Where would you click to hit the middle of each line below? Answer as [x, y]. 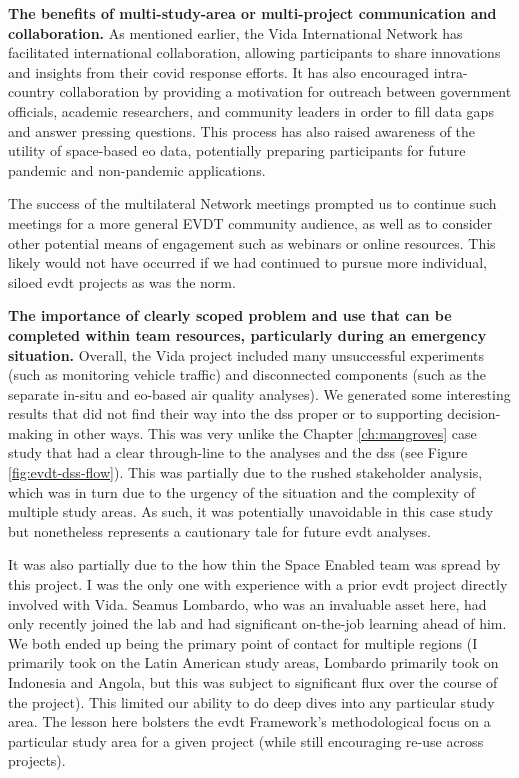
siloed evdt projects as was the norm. [122, 281]
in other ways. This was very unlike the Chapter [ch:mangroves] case [267, 432]
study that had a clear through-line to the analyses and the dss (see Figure [238, 452]
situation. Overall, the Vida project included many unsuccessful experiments [246, 354]
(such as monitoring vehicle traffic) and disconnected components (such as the [247, 374]
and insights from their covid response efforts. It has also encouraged [219, 71]
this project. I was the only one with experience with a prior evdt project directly [258, 584]
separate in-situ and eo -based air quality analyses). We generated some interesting [259, 393]
